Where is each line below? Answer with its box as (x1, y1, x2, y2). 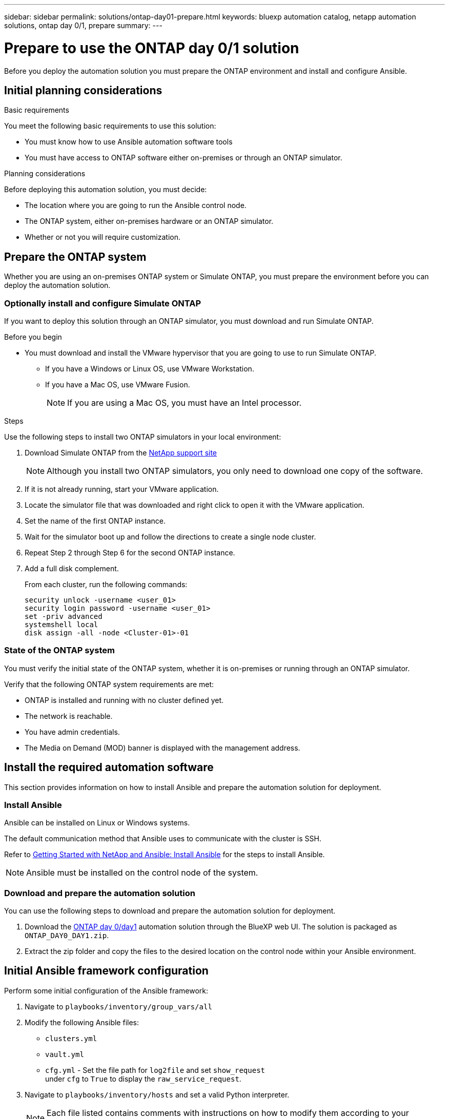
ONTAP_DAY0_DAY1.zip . (25, 931, 109, 940)
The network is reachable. (25, 711, 113, 720)
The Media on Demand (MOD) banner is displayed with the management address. (25, 743, 300, 752)
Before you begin (4, 332, 62, 341)
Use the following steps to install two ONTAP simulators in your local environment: (4, 432, 281, 441)
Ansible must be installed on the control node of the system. (26, 867, 258, 878)
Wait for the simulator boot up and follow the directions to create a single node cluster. (25, 532, 316, 541)
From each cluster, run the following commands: (25, 579, 188, 589)
